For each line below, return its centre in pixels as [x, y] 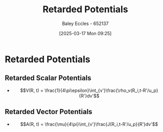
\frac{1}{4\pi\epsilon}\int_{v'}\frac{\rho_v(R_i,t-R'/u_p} [101, 90]
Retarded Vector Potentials [49, 112]
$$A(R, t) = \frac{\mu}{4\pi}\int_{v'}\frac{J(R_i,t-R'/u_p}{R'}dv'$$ [89, 124]
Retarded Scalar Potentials [48, 78]
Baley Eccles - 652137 [85, 23]
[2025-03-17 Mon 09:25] [85, 33]
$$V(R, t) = [32, 90]
